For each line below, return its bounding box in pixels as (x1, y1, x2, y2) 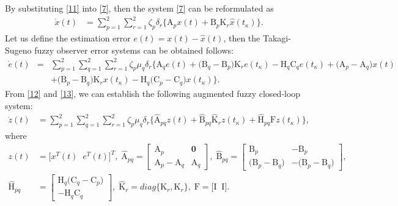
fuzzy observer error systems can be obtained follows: (34, 43, 234, 56)
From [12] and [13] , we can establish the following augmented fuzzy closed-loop (5, 87, 301, 99)
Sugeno (5, 43, 32, 56)
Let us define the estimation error (5, 31, 131, 44)
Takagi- (262, 31, 291, 44)
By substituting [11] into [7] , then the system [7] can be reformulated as (5, 2, 274, 14)
